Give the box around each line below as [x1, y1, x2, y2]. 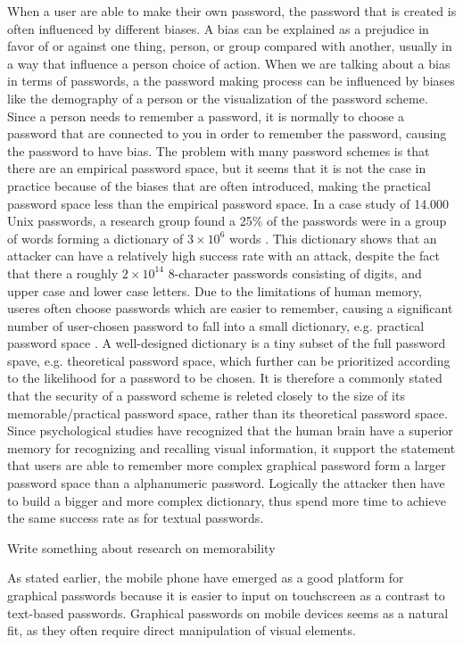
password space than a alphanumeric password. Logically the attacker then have [7, 474, 445, 492]
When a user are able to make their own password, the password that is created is [7, 2, 457, 20]
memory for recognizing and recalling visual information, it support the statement [7, 438, 456, 457]
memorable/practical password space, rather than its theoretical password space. [7, 403, 448, 422]
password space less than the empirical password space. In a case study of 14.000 [7, 194, 450, 212]
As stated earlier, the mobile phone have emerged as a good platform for [7, 568, 404, 587]
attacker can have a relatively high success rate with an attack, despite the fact [7, 246, 440, 265]
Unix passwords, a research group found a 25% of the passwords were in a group [7, 211, 447, 230]
